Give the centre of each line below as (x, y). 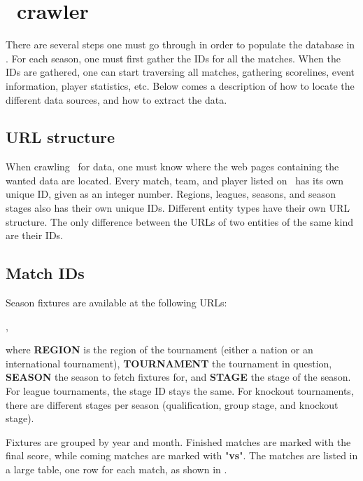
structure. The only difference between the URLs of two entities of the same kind (179, 221)
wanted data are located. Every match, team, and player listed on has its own (175, 180)
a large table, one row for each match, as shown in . (116, 469)
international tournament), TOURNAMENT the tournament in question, (169, 363)
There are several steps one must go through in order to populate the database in (180, 45)
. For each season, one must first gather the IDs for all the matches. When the (173, 58)
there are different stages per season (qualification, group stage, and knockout (172, 404)
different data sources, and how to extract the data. (116, 99)
